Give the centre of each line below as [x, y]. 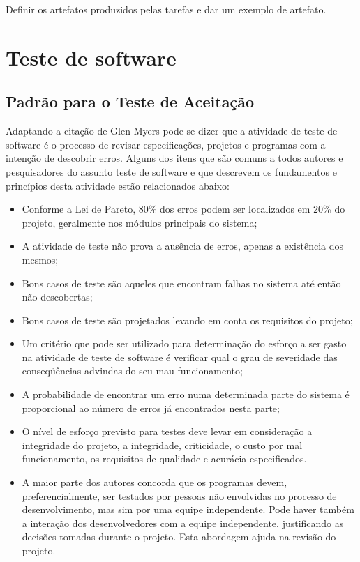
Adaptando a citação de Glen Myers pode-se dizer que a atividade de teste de [172, 131]
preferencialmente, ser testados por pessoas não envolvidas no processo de [179, 495]
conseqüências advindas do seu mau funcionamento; [132, 371]
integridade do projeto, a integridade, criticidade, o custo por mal [162, 445]
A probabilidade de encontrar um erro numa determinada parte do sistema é [186, 394]
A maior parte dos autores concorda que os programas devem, [155, 482]
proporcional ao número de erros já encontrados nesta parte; [151, 408]
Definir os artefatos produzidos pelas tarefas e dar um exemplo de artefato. [166, 9]
